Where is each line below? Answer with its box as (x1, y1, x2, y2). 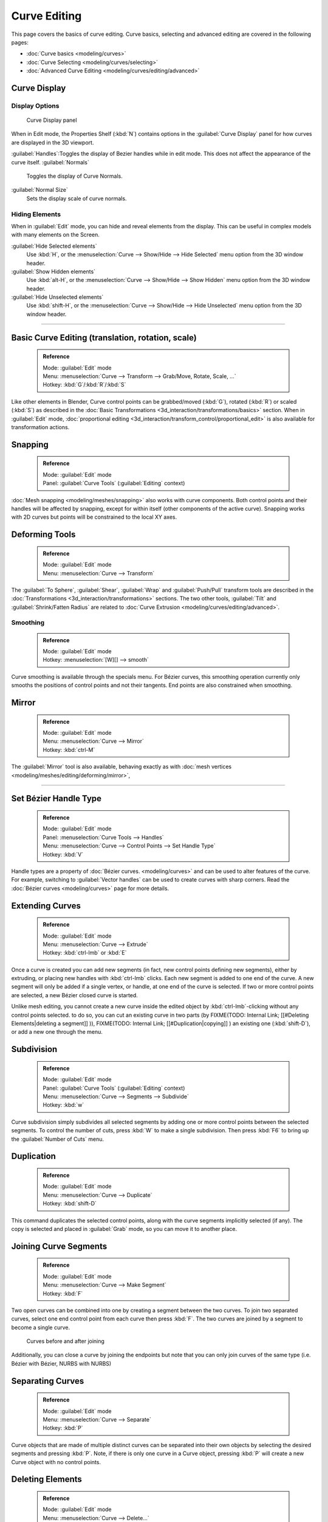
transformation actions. (11, 424, 70, 430)
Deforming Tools (11, 530, 76, 540)
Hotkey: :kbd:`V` (43, 850, 84, 858)
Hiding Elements (11, 210, 61, 219)
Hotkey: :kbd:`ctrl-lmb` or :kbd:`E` (43, 949, 127, 956)
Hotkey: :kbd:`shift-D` (43, 1200, 97, 1207)
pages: (11, 38, 29, 46)
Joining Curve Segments (11, 1241, 108, 1251)
